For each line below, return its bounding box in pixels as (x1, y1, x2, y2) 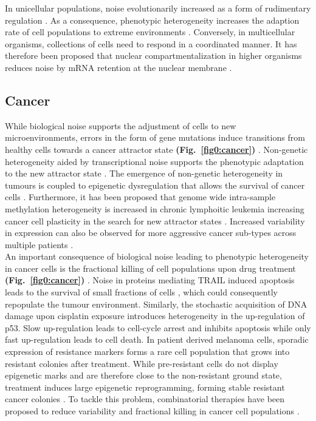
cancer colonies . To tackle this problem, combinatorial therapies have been (5, 392, 285, 405)
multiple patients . (5, 238, 74, 251)
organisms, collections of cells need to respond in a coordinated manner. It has (5, 37, 297, 50)
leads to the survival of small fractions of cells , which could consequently (5, 286, 278, 298)
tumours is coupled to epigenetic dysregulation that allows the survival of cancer (5, 178, 305, 191)
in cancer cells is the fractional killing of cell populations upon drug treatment (5, 261, 296, 274)
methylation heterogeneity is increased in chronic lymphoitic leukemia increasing (5, 202, 304, 215)
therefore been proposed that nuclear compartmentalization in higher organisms (5, 49, 302, 62)
